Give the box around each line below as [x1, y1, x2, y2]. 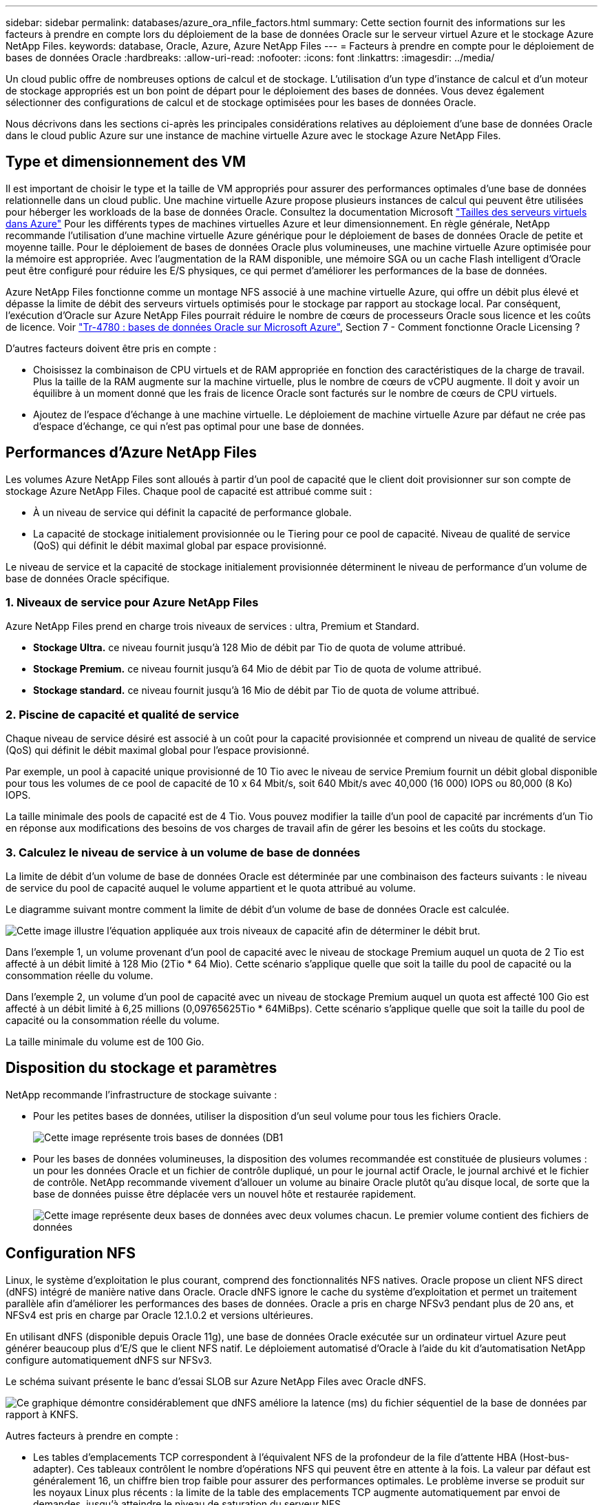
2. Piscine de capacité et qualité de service [6, 707, 240, 721]
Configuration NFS [6, 1245, 136, 1262]
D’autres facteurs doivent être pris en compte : [6, 342, 217, 354]
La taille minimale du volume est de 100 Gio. [6, 1035, 204, 1047]
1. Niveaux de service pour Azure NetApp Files [6, 595, 259, 610]
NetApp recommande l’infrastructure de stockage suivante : [6, 1088, 277, 1100]
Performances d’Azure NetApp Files [6, 444, 257, 462]
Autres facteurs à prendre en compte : [6, 1429, 179, 1442]
